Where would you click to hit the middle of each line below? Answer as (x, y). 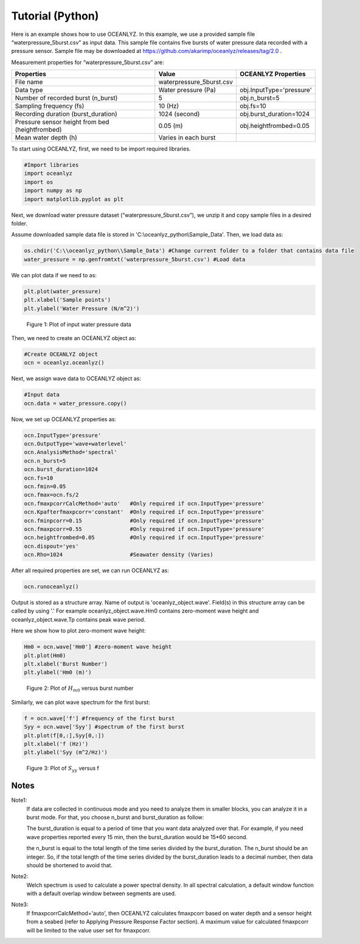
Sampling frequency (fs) (50, 106)
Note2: (20, 876)
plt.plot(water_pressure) (63, 291)
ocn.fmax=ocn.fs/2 (51, 495)
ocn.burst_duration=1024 (61, 470)
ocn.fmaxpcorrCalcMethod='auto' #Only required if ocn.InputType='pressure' (144, 503)
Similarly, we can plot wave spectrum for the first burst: (81, 702)
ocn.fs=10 (39, 478)
